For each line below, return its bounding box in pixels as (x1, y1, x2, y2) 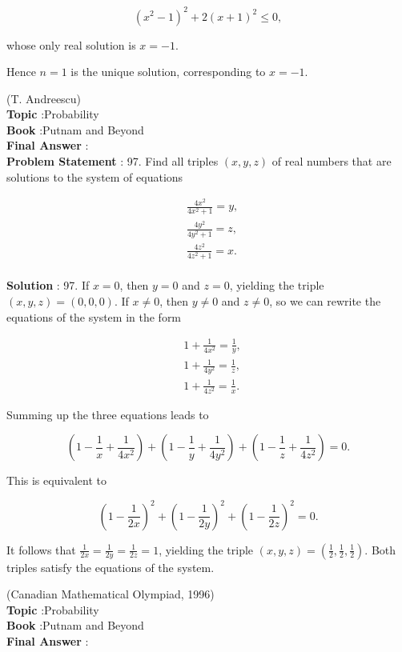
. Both (364, 541, 396, 558)
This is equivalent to (6, 472, 107, 489)
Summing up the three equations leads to (6, 406, 209, 422)
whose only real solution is (6, 36, 136, 53)
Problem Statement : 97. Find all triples (6, 153, 219, 170)
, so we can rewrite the (269, 292, 381, 309)
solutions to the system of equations (6, 168, 183, 185)
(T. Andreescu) (6, 90, 82, 106)
